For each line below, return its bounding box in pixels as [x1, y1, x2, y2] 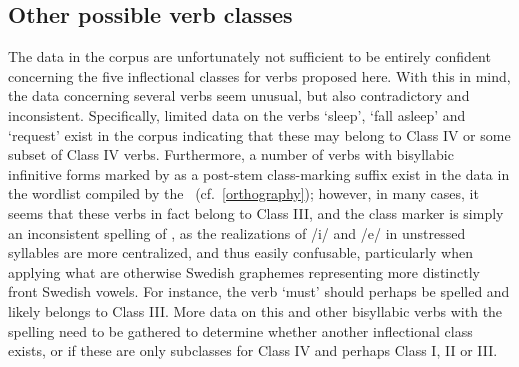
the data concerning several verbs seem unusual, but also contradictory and [8, 85, 470, 106]
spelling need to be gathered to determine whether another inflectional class [8, 320, 473, 341]
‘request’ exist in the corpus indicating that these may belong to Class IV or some [8, 124, 511, 145]
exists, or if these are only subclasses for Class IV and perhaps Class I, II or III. [8, 340, 498, 361]
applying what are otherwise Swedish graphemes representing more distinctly [8, 261, 480, 282]
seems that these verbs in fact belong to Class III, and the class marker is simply [8, 202, 504, 223]
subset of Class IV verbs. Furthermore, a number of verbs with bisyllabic [8, 144, 454, 165]
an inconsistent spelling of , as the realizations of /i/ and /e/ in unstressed [8, 222, 466, 243]
